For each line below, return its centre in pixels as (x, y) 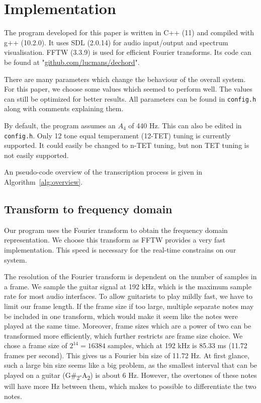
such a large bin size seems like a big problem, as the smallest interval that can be (131, 365)
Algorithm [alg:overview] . (43, 181)
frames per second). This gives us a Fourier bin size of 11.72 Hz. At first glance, (127, 355)
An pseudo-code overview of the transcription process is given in (103, 172)
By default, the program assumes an (60, 125)
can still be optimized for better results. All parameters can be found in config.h (130, 98)
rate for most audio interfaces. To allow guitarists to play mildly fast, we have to (128, 296)
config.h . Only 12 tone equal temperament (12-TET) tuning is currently (117, 135)
